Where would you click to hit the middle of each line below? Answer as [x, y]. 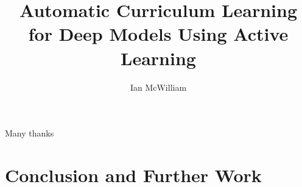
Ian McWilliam [158, 87]
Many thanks [30, 133]
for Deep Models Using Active [158, 34]
